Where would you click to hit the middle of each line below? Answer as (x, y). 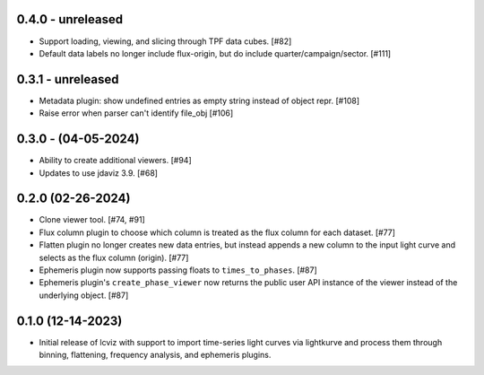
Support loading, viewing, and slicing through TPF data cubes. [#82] (165, 41)
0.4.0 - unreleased (70, 19)
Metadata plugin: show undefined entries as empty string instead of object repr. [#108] (199, 100)
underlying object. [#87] (84, 295)
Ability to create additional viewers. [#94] (115, 161)
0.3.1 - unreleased (68, 79)
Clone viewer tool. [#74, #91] (92, 220)
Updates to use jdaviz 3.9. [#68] (99, 173)
